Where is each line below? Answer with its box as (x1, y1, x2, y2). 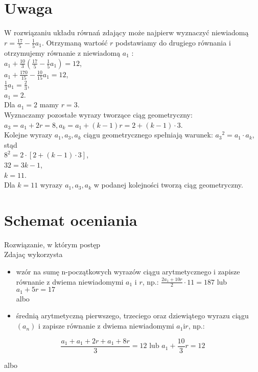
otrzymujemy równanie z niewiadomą (4, 48, 121, 58)
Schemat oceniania (4, 209, 137, 230)
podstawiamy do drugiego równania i (115, 37, 231, 48)
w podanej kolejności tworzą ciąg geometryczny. (93, 179, 243, 190)
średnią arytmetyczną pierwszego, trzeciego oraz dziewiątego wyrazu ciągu (16, 310, 249, 321)
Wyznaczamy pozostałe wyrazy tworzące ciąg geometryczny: (4, 109, 193, 120)
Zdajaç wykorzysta (4, 249, 63, 260)
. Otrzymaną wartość (41, 37, 108, 48)
